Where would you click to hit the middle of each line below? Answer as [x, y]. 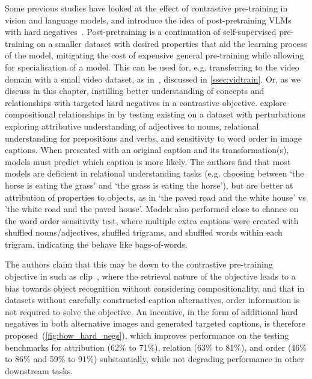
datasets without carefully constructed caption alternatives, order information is [152, 300]
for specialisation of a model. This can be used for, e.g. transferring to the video [152, 67]
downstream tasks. [39, 370]
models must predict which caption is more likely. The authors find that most [148, 161]
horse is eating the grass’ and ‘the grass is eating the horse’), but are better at [149, 185]
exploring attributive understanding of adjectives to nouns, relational [132, 126]
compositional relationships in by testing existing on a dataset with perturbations [155, 114]
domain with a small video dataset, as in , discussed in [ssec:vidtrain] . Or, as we [153, 79]
